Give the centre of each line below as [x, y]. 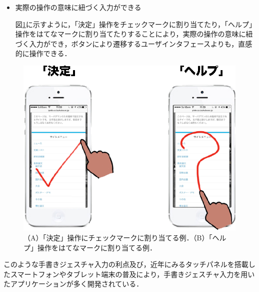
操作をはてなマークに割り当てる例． [97, 247]
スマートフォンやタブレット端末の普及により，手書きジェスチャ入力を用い [132, 274]
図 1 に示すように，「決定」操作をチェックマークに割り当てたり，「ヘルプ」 [134, 24]
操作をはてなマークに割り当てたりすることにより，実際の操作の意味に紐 [134, 34]
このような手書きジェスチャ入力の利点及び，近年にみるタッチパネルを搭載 [126, 264]
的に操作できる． [43, 53]
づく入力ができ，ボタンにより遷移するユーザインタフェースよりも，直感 [134, 43]
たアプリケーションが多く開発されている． [73, 284]
